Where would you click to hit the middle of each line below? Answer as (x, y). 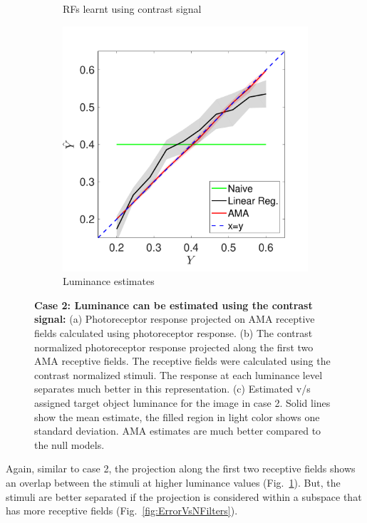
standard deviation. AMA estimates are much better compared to (178, 431)
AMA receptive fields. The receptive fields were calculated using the (182, 361)
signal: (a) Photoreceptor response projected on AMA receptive (175, 319)
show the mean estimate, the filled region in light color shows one (177, 416)
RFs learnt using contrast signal (132, 9)
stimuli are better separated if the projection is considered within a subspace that (184, 496)
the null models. (69, 444)
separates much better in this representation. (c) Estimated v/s (172, 389)
